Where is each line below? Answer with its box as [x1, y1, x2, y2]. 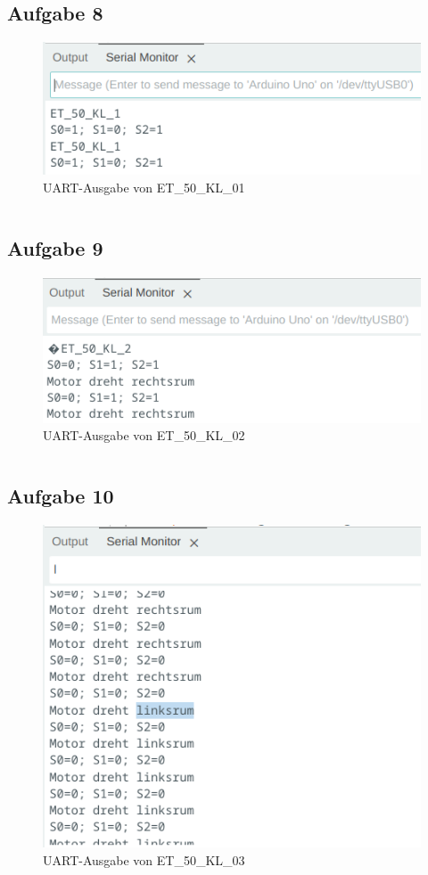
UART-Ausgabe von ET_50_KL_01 [43, 177, 245, 196]
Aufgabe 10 [7, 482, 114, 510]
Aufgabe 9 [7, 233, 103, 261]
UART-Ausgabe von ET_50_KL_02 [43, 426, 245, 445]
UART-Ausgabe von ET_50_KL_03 [43, 850, 245, 869]
